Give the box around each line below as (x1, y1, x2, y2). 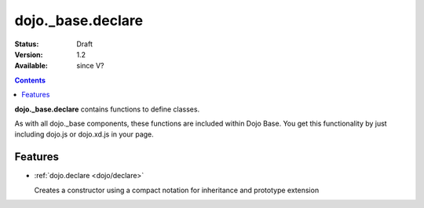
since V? (76, 61, 104, 71)
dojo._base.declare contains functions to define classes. (14, 104, 200, 114)
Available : (14, 61, 49, 71)
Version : (14, 49, 43, 59)
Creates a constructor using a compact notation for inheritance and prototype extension (34, 185, 320, 195)
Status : (14, 39, 39, 49)
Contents (14, 75, 46, 85)
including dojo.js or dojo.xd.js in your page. (14, 130, 155, 139)
